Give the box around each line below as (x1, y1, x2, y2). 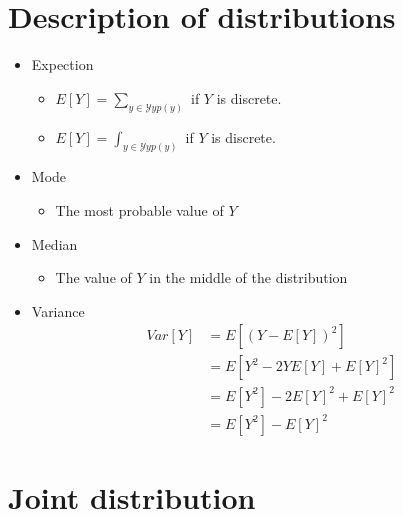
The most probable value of (55, 200, 224, 221)
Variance (31, 300, 85, 321)
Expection (31, 54, 94, 75)
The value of (55, 267, 132, 288)
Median (31, 233, 78, 254)
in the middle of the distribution (149, 267, 348, 288)
